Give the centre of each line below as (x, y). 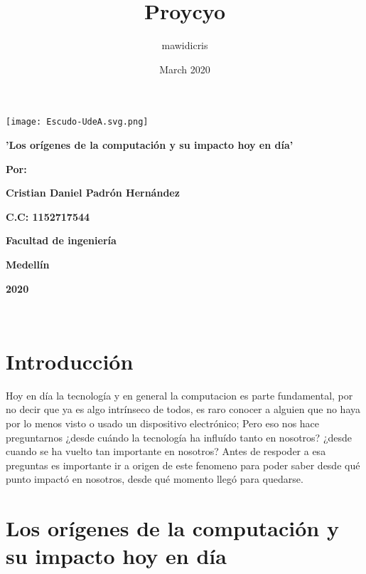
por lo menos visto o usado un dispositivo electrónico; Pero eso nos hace (163, 423)
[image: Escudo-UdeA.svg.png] (77, 122)
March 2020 (185, 69)
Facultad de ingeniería (61, 240)
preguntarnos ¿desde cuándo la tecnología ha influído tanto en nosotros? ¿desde (179, 437)
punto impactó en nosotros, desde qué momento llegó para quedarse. (155, 479)
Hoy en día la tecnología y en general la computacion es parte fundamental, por (179, 395)
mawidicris (185, 45)
